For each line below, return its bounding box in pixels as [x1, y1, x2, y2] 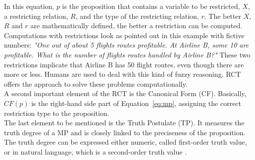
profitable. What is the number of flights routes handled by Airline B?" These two [4, 49, 251, 59]
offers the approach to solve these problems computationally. [4, 78, 188, 89]
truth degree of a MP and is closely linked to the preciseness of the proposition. [4, 127, 246, 137]
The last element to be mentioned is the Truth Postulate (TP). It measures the [4, 117, 245, 128]
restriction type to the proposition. [4, 107, 109, 118]
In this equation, [4, 1, 54, 11]
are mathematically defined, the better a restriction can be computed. [30, 20, 243, 31]
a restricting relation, [4, 10, 68, 21]
